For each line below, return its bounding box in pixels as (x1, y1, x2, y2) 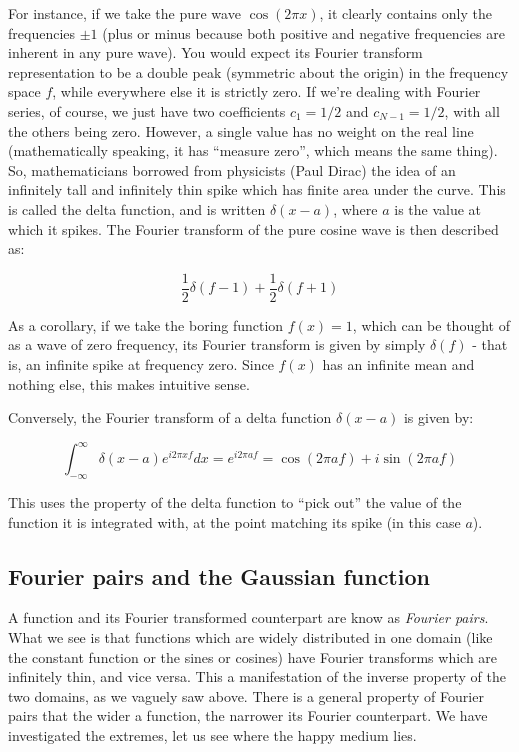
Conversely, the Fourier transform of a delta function (8, 407, 332, 428)
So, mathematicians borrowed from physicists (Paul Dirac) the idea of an (8, 159, 456, 180)
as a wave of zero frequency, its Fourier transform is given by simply (8, 334, 426, 355)
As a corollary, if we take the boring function (8, 314, 284, 335)
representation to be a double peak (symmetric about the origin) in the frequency (8, 61, 509, 82)
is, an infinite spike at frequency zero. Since (8, 353, 274, 374)
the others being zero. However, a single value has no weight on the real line (8, 120, 474, 141)
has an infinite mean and (322, 353, 475, 374)
